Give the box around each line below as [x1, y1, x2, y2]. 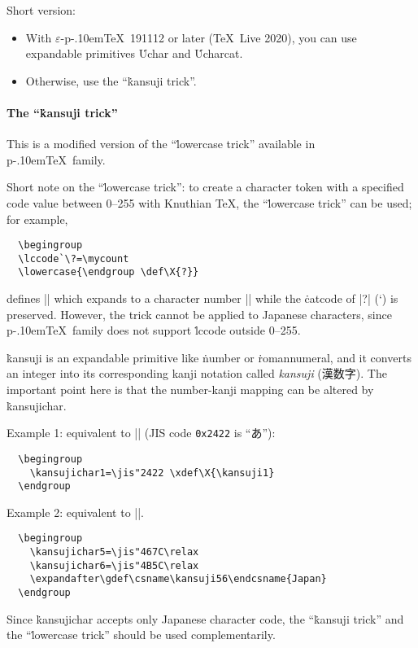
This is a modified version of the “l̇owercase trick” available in [7, 135, 316, 152]
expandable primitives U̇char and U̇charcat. [25, 45, 243, 62]
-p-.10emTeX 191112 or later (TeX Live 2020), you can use [60, 28, 357, 46]
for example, [7, 210, 68, 227]
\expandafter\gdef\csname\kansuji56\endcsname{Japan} [29, 573, 327, 585]
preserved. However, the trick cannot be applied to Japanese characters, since [7, 305, 392, 322]
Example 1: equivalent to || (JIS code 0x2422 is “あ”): [7, 424, 276, 441]
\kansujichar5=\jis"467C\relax [29, 546, 199, 558]
